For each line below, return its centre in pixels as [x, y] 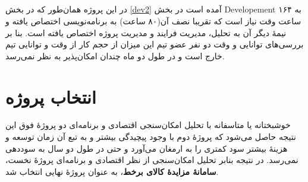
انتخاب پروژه [51, 96]
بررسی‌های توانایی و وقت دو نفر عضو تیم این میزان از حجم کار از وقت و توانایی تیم [155, 44]
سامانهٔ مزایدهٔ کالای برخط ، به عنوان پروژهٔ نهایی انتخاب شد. [112, 171]
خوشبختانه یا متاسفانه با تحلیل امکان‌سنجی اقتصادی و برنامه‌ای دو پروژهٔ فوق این [148, 125]
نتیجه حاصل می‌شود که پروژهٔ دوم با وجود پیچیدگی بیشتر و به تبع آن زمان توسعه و [151, 137]
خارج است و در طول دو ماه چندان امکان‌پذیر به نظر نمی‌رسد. [115, 55]
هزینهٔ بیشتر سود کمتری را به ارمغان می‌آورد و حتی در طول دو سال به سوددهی [147, 148]
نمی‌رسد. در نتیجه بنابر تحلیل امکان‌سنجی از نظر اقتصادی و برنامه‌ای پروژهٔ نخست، [152, 160]
